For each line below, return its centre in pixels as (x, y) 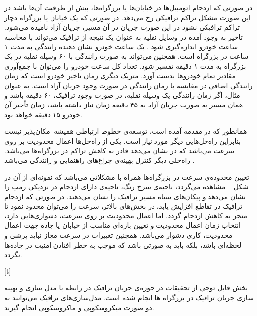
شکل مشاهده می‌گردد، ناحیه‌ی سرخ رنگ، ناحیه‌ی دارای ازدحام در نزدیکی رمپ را (127, 186)
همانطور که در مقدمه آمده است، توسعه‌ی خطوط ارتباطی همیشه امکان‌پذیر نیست (126, 131)
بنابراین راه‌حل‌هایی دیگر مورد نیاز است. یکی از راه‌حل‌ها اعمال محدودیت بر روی (123, 140)
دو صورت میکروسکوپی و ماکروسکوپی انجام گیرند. (79, 307)
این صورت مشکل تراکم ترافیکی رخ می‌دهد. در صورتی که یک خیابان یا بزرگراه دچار (128, 17)
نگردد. (13, 254)
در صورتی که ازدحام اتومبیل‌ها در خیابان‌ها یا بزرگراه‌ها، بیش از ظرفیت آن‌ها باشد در (128, 7)
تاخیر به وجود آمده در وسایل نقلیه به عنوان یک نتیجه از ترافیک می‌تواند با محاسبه (124, 36)
